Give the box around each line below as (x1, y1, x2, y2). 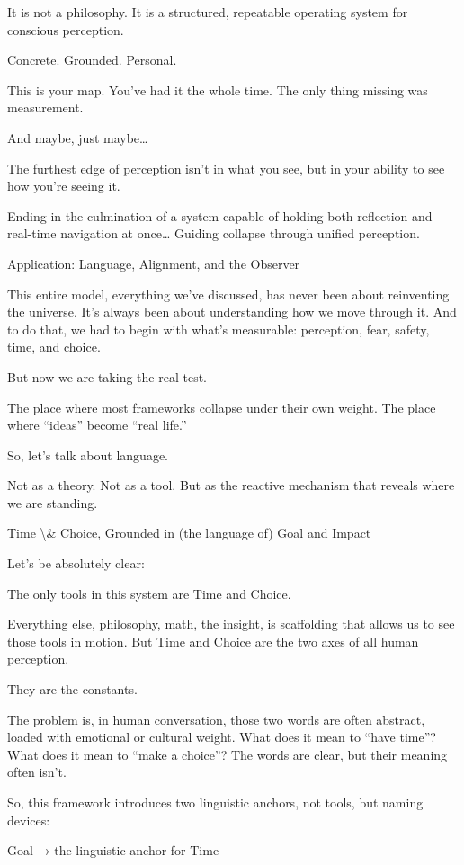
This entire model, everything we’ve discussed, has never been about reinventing (7, 284, 450, 303)
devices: (7, 810, 50, 829)
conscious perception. (7, 20, 124, 39)
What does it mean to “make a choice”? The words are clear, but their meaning (7, 745, 448, 763)
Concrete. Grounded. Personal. (7, 50, 177, 69)
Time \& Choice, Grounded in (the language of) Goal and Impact (7, 523, 371, 542)
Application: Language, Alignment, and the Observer (7, 254, 300, 272)
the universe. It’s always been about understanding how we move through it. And (7, 302, 457, 321)
